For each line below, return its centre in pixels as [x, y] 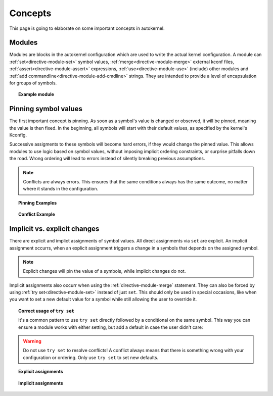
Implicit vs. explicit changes [54, 229]
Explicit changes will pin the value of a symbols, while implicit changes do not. [104, 271]
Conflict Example [37, 214]
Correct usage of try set [46, 311]
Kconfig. [18, 135]
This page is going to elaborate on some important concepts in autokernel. [87, 28]
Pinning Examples [38, 203]
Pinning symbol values [46, 109]
